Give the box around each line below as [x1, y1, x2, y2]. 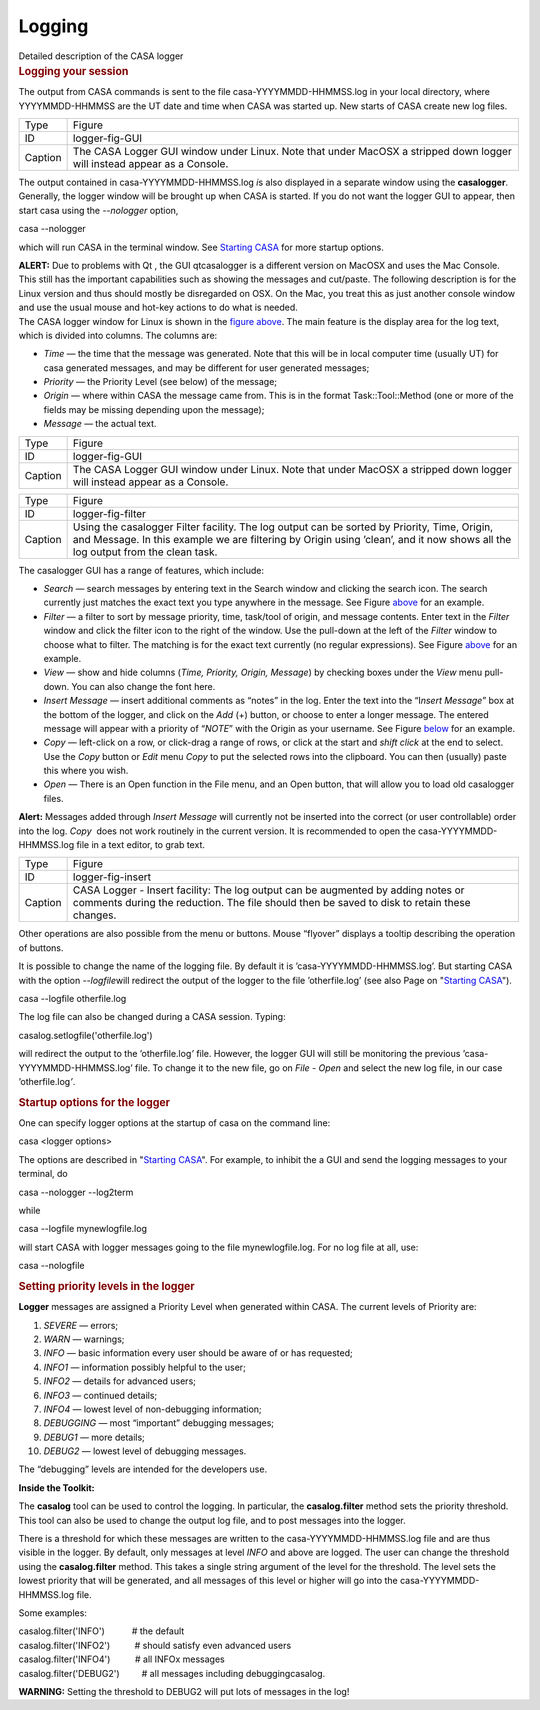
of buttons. [18, 941, 64, 954]
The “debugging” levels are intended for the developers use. [18, 1463, 268, 1475]
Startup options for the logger [18, 1095, 170, 1109]
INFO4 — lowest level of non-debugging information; [43, 1403, 262, 1415]
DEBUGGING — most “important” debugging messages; [43, 1417, 275, 1429]
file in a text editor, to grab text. [76, 839, 205, 851]
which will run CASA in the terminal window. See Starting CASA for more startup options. [18, 241, 385, 253]
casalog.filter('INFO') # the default [18, 1625, 185, 1637]
